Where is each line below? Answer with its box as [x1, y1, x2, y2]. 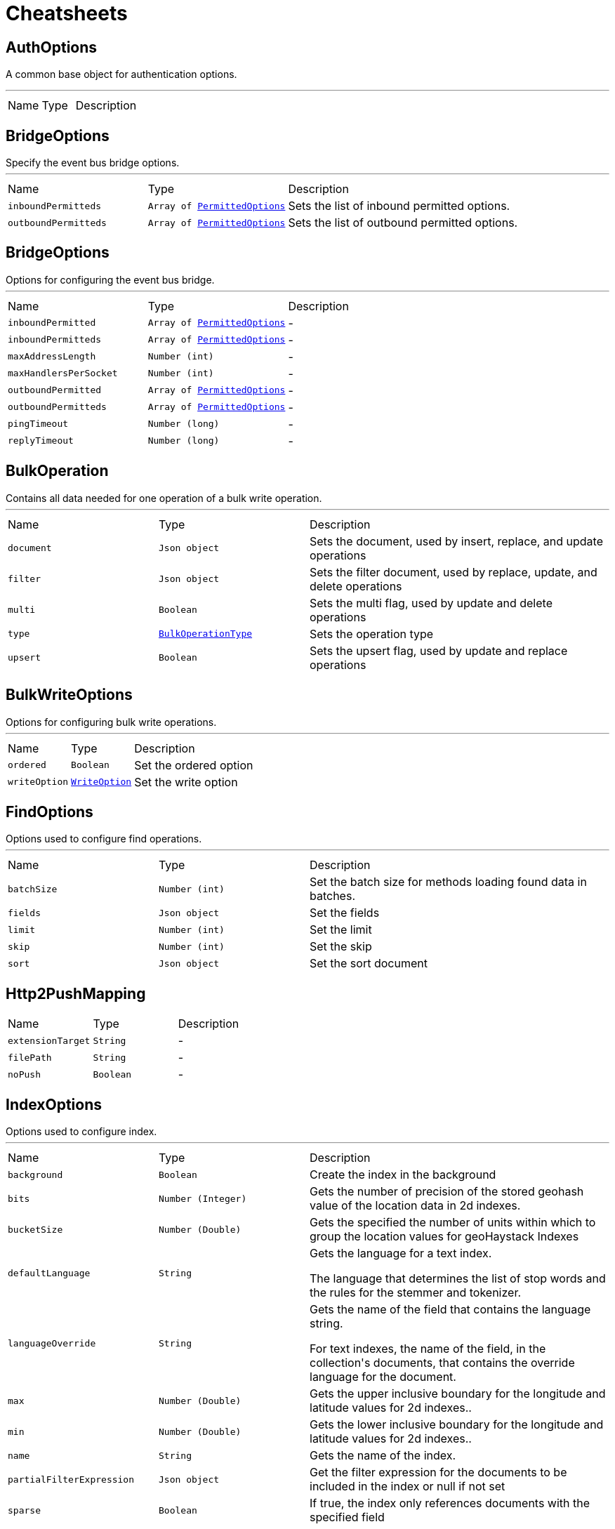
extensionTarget [8, 1035, 91, 1046]
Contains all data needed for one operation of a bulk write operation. [6, 491, 322, 504]
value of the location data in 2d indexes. [310, 1198, 521, 1213]
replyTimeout [8, 435, 74, 446]
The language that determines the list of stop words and [310, 1271, 606, 1286]
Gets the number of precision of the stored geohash [310, 1184, 584, 1199]
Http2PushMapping [6, 984, 146, 1002]
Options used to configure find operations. [6, 833, 202, 845]
